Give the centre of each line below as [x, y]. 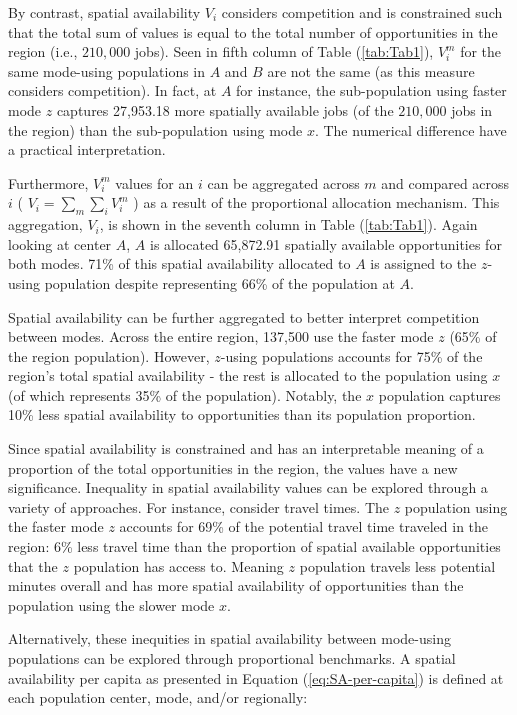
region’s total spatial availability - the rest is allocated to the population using [248, 375]
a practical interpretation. [87, 149]
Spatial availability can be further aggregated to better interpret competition [244, 316]
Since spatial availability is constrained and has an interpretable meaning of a [246, 448]
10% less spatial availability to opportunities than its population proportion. [242, 414]
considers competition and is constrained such [362, 12]
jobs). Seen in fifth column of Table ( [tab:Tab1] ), [284, 51]
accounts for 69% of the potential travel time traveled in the [304, 526]
